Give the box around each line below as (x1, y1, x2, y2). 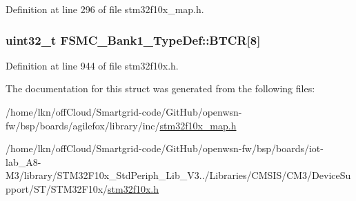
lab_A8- (6, 154, 41, 169)
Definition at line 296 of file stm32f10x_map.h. (6, 2, 204, 16)
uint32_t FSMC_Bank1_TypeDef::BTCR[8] (6, 31, 261, 48)
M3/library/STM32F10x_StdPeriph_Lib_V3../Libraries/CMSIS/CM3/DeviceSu (6, 168, 351, 182)
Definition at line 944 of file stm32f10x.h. (6, 58, 179, 72)
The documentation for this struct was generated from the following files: (6, 81, 315, 96)
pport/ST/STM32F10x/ (6, 181, 108, 195)
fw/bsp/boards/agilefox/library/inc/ (6, 118, 160, 132)
